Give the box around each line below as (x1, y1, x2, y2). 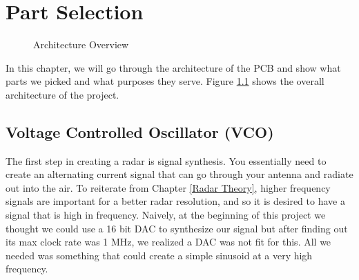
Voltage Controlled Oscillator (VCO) (6, 121, 274, 142)
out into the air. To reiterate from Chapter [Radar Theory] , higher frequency (6, 180, 331, 194)
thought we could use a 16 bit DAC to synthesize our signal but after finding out (6, 221, 348, 235)
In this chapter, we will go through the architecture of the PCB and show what (6, 60, 341, 74)
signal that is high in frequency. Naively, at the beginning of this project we (6, 208, 326, 222)
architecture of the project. (6, 87, 119, 101)
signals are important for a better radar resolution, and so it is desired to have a (6, 194, 345, 208)
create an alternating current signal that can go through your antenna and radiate (6, 167, 353, 181)
